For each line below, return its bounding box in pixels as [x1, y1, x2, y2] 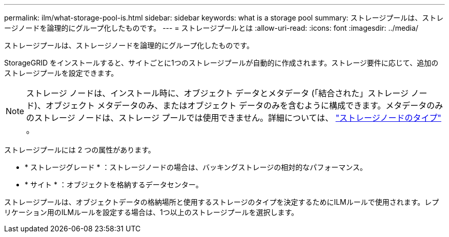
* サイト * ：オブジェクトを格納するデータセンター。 [25, 180, 203, 189]
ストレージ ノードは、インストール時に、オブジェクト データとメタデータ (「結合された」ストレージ [26, 88, 409, 98]
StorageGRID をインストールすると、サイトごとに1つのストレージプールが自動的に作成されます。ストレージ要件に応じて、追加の [4, 58, 439, 67]
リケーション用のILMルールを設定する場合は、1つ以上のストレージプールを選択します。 [4, 208, 299, 217]
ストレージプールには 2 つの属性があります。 [4, 145, 155, 154]
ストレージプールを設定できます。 [4, 69, 118, 77]
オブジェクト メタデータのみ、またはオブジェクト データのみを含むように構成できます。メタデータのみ [45, 100, 443, 111]
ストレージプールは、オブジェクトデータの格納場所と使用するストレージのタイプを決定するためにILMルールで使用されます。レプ [4, 198, 439, 206]
